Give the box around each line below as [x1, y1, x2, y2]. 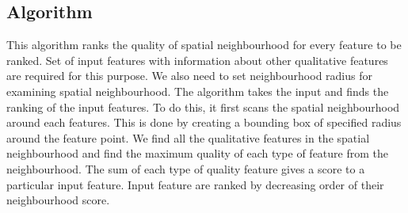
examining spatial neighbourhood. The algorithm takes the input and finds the [6, 82, 389, 99]
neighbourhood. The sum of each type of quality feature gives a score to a [6, 160, 365, 177]
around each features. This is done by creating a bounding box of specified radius [6, 114, 402, 131]
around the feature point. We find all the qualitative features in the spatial [6, 129, 370, 146]
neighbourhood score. [6, 192, 110, 208]
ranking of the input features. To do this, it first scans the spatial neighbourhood [6, 98, 400, 115]
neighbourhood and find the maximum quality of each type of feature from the [6, 145, 389, 162]
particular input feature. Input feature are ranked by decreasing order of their [6, 176, 384, 192]
